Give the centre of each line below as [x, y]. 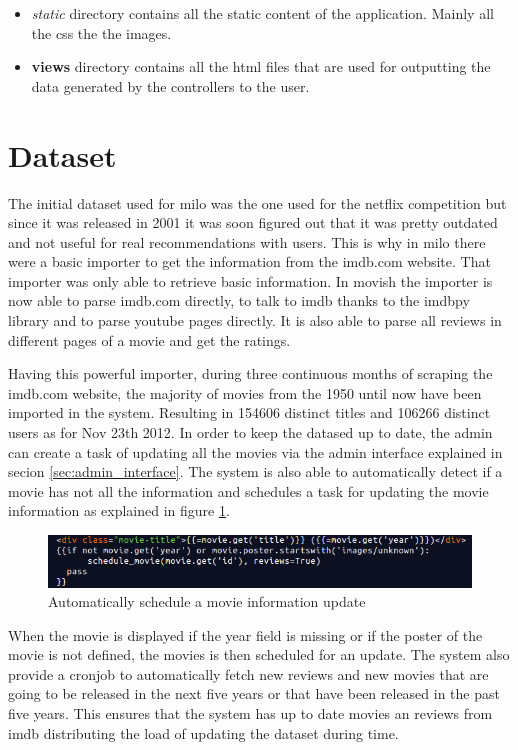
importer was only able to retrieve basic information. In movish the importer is [250, 280]
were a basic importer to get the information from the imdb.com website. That [249, 261]
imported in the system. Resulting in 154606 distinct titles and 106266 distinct [249, 412]
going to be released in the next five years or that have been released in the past [254, 693]
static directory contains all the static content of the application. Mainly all [262, 13]
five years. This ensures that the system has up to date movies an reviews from [250, 713]
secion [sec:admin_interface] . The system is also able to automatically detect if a [255, 471]
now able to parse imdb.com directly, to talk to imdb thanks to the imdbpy [239, 300]
